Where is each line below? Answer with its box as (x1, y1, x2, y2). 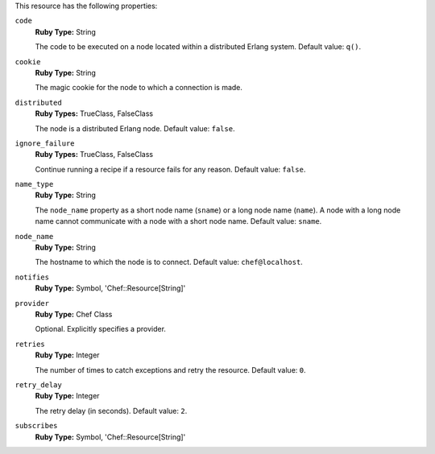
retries (14, 339, 46, 349)
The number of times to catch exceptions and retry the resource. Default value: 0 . (35, 365, 306, 374)
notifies (14, 272, 50, 282)
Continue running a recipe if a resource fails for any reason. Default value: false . (35, 164, 306, 174)
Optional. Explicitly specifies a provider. (35, 324, 167, 334)
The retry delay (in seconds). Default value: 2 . (35, 406, 188, 415)
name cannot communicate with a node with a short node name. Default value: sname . (35, 217, 322, 226)
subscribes (14, 421, 58, 431)
